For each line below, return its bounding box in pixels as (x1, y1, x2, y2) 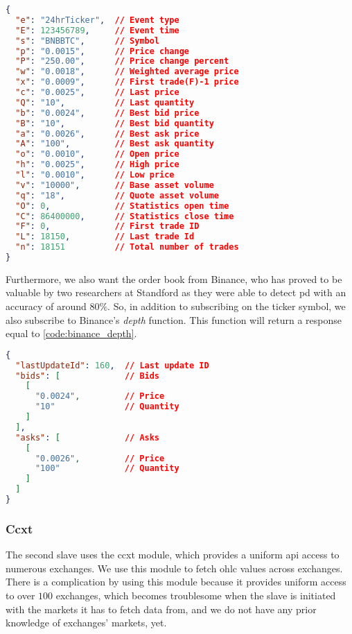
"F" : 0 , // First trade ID (15, 221, 200, 232)
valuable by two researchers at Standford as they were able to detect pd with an (6, 285, 346, 300)
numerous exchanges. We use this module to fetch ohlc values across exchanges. (6, 560, 343, 575)
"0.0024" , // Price (35, 391, 165, 402)
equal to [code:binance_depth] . (6, 326, 137, 341)
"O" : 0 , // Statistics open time (15, 200, 229, 211)
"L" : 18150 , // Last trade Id (15, 232, 195, 242)
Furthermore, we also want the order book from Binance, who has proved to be (6, 271, 342, 286)
